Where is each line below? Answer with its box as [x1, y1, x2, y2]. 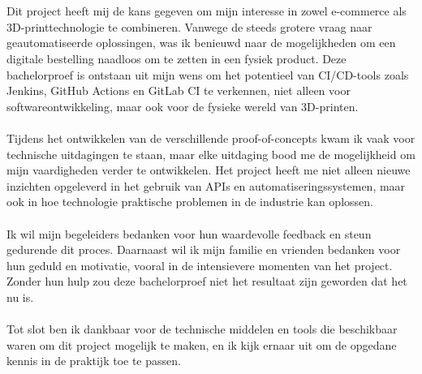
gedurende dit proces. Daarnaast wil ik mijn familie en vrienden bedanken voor [6, 241, 401, 258]
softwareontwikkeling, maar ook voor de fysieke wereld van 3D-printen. [6, 97, 359, 114]
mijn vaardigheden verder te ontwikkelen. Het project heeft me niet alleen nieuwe [6, 161, 411, 178]
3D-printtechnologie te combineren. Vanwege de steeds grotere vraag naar [6, 18, 372, 35]
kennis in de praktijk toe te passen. [6, 352, 181, 369]
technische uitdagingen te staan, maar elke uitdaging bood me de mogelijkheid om [6, 145, 416, 162]
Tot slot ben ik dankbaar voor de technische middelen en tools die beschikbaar [6, 320, 398, 337]
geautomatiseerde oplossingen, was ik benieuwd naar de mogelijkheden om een [6, 34, 396, 51]
